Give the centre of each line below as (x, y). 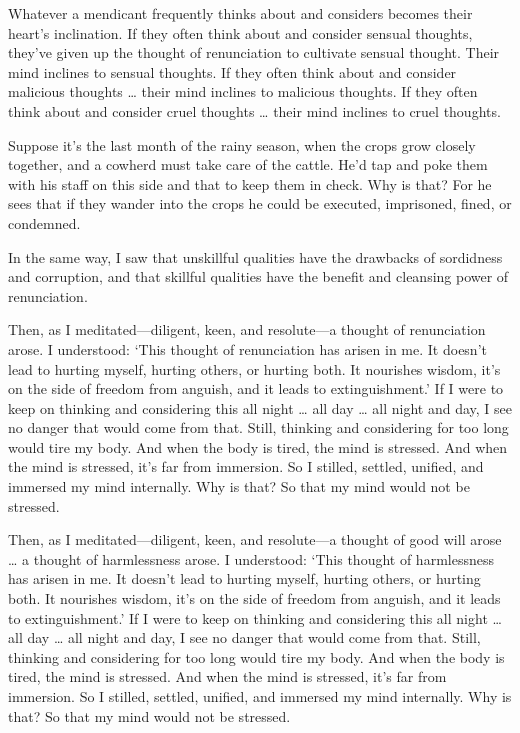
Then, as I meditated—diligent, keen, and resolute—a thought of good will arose (255, 539)
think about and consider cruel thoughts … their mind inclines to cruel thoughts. (254, 110)
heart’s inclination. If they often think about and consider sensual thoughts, (240, 32)
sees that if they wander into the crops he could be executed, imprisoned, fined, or (260, 203)
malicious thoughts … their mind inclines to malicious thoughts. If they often (243, 91)
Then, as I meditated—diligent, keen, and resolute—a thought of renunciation (247, 329)
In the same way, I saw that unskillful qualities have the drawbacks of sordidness (255, 256)
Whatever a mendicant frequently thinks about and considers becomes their (240, 13)
